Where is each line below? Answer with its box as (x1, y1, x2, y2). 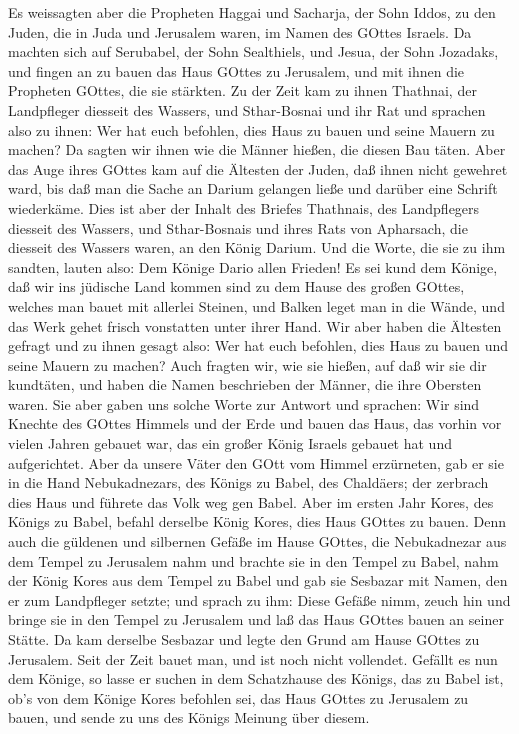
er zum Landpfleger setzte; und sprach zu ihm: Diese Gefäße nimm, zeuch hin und (8, 589, 511, 610)
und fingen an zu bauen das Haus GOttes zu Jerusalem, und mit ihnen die (8, 60, 465, 81)
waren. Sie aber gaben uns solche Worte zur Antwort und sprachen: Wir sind (8, 393, 480, 414)
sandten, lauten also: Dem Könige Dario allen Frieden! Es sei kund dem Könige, (8, 256, 498, 277)
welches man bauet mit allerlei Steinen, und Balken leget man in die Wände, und (8, 295, 505, 316)
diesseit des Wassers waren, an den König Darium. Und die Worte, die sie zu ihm (8, 237, 506, 258)
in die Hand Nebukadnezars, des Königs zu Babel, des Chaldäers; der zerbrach (8, 472, 489, 493)
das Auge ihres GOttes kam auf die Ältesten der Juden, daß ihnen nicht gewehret (8, 158, 508, 179)
